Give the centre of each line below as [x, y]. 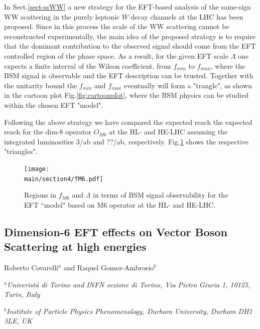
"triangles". [21, 151]
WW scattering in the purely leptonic [62, 16]
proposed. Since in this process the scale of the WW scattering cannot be [117, 26]
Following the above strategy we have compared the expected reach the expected [128, 122]
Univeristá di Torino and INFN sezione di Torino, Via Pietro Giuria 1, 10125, [128, 284]
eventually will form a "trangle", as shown [188, 85]
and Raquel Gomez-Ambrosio [109, 267]
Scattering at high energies [75, 246]
